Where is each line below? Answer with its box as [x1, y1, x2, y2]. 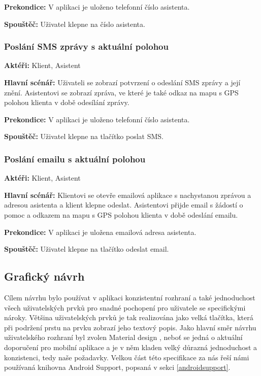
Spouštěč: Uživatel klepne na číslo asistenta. [4, 18, 145, 29]
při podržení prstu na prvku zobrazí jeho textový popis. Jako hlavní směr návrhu [4, 322, 256, 332]
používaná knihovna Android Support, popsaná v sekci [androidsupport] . [4, 362, 231, 372]
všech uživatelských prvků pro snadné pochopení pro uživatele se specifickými [4, 302, 246, 313]
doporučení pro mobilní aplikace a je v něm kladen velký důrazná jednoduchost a [4, 341, 257, 352]
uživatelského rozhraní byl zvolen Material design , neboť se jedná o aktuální [4, 332, 243, 343]
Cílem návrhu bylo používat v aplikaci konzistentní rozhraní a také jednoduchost [4, 292, 255, 302]
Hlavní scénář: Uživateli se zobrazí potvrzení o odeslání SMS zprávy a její [4, 77, 241, 87]
